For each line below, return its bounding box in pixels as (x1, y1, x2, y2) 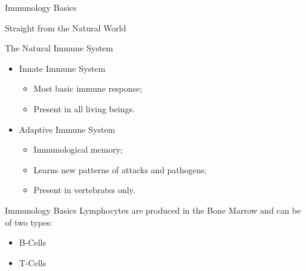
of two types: (5, 215, 53, 228)
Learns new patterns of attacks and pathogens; (33, 163, 207, 176)
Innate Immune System (19, 62, 106, 74)
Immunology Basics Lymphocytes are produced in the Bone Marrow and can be (5, 203, 301, 216)
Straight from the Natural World (5, 21, 126, 34)
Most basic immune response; (33, 82, 143, 95)
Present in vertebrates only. (33, 183, 135, 196)
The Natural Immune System (5, 42, 113, 54)
